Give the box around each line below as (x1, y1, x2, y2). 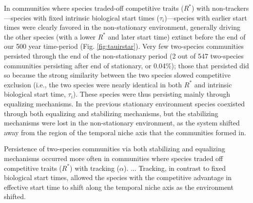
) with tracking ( (70, 162, 119, 173)
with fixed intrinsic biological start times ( (33, 12, 159, 22)
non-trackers (212, 3, 249, 13)
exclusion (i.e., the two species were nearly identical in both (4, 79, 182, 89)
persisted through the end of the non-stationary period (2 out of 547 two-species (4, 50, 244, 61)
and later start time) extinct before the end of (108, 31, 246, 41)
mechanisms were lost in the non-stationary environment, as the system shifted (4, 118, 240, 128)
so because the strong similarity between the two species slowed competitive (4, 70, 231, 80)
